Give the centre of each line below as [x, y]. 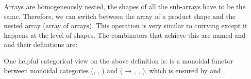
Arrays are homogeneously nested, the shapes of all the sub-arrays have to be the [125, 6]
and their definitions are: [41, 44]
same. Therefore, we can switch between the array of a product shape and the [120, 16]
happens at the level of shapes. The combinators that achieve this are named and [125, 35]
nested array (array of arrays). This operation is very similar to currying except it [126, 25]
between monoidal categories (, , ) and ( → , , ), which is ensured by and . [115, 70]
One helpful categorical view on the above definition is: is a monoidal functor [118, 60]
